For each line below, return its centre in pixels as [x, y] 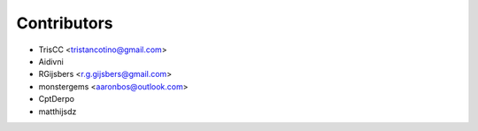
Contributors [65, 23]
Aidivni [51, 61]
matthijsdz [58, 112]
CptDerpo [57, 99]
